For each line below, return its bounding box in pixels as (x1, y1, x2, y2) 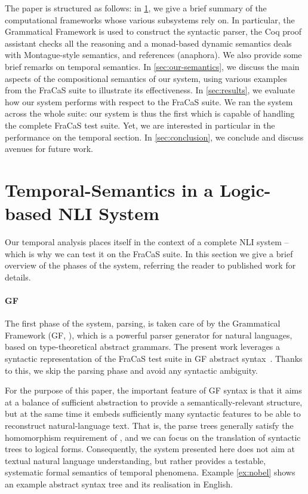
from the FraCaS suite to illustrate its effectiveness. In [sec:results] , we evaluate (5, 84, 295, 96)
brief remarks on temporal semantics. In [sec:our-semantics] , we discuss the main (5, 60, 300, 72)
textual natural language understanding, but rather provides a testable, (5, 454, 266, 466)
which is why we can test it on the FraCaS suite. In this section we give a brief (5, 247, 293, 260)
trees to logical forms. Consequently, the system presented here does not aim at (5, 443, 295, 455)
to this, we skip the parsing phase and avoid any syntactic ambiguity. (5, 364, 258, 376)
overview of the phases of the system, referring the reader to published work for (5, 259, 296, 272)
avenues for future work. (5, 142, 93, 155)
